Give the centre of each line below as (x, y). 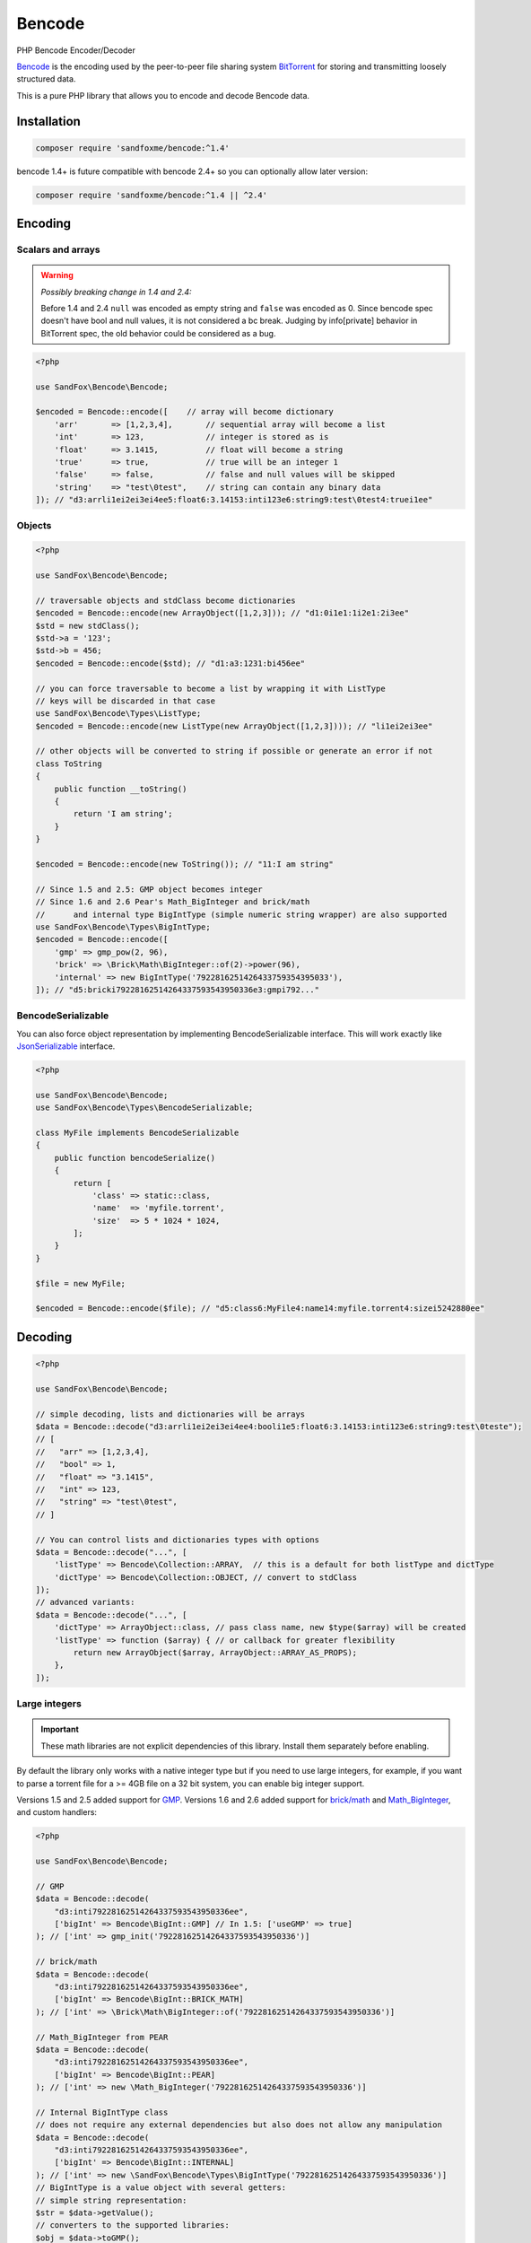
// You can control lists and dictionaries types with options (178, 1540)
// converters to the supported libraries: (133, 2226)
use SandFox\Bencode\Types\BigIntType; (123, 927)
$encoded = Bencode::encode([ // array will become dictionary (184, 412)
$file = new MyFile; (80, 1283)
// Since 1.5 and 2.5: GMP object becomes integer (149, 889)
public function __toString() (121, 789)
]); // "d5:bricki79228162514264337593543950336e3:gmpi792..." (178, 990)
